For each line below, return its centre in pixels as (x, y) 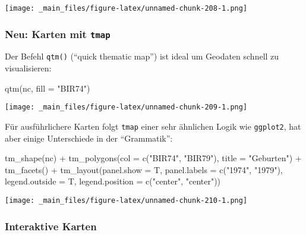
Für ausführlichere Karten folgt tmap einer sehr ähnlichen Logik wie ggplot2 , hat (153, 126)
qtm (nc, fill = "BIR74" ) (48, 88)
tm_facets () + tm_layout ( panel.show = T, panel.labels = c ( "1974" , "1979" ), (144, 169)
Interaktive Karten (51, 226)
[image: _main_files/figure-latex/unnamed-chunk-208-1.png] (126, 8)
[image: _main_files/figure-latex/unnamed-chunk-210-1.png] (126, 200)
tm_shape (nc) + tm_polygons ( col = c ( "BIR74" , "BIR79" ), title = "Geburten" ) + (153, 158)
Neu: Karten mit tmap (58, 34)
